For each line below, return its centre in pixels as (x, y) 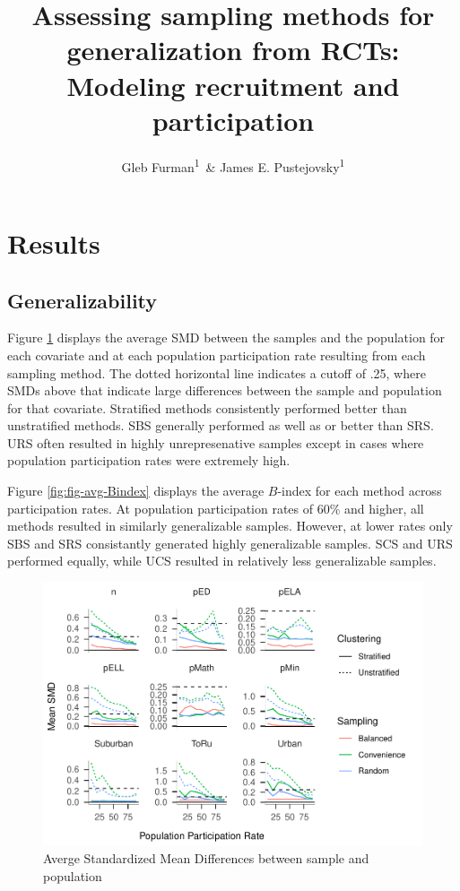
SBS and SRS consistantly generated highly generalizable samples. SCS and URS (230, 543)
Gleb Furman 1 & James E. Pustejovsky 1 (233, 165)
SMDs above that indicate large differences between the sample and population (225, 390)
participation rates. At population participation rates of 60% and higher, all (216, 508)
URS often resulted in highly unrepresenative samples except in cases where (216, 442)
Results (54, 242)
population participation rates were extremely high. (149, 460)
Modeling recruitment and (233, 85)
